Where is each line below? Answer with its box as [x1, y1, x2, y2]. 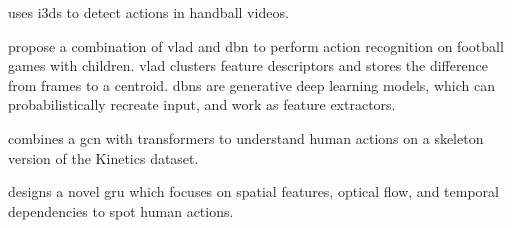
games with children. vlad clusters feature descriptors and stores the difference [8, 55, 488, 76]
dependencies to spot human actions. [8, 200, 234, 221]
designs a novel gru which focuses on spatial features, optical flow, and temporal [8, 181, 499, 202]
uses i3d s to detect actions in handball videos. [8, 2, 289, 22]
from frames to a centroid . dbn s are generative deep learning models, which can [8, 74, 495, 95]
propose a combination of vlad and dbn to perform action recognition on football [8, 35, 504, 56]
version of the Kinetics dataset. [8, 147, 199, 168]
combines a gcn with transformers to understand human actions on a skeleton [8, 127, 484, 148]
